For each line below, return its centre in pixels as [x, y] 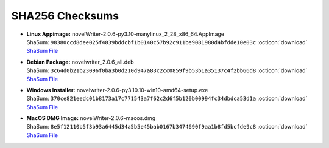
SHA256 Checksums [65, 16]
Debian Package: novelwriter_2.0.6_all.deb [80, 62]
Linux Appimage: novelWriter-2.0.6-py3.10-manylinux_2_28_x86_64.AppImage [126, 34]
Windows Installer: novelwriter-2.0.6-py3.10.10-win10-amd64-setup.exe [117, 90]
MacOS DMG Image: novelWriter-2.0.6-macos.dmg [91, 118]
